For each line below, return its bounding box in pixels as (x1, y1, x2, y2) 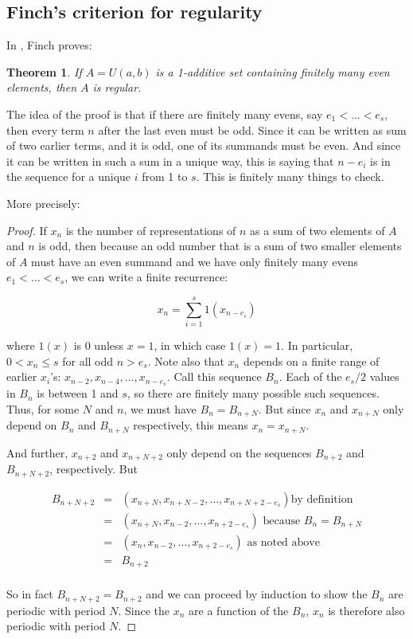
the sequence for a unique (6, 168, 131, 185)
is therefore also (328, 602, 405, 618)
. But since (258, 400, 311, 417)
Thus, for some (6, 400, 80, 417)
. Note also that (147, 352, 224, 369)
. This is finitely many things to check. (196, 168, 384, 185)
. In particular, (281, 337, 353, 354)
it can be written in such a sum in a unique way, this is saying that (6, 152, 334, 169)
